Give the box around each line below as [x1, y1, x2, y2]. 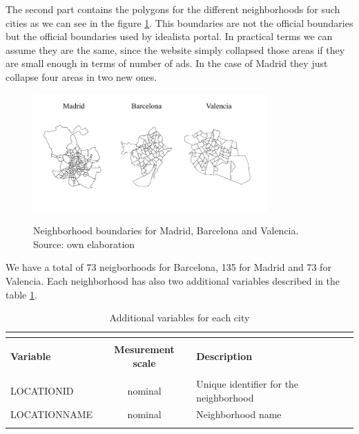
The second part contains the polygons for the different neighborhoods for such [6, 2, 340, 16]
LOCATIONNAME [10, 407, 93, 422]
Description [196, 349, 253, 364]
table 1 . [6, 287, 37, 301]
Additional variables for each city [109, 310, 250, 325]
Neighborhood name [196, 407, 282, 422]
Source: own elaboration [33, 236, 135, 251]
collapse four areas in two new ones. [6, 69, 157, 84]
